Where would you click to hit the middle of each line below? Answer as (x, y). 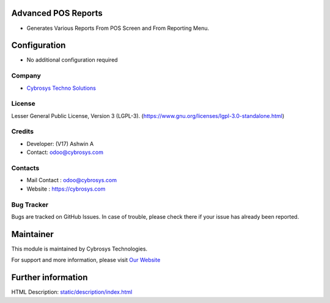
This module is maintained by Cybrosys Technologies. (79, 249)
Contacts (25, 168)
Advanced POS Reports (57, 13)
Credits (22, 131)
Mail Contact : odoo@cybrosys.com (72, 180)
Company (26, 76)
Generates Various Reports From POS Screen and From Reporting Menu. (118, 28)
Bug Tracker (30, 205)
